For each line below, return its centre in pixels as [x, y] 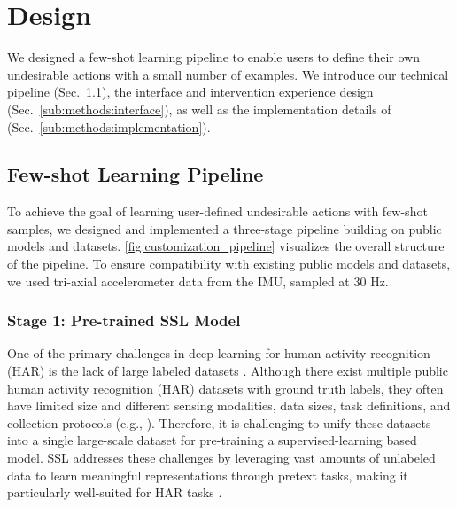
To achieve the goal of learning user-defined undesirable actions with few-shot [217, 211]
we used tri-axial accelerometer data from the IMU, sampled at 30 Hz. [198, 281]
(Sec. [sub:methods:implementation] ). [109, 126]
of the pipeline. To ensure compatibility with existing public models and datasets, [229, 264]
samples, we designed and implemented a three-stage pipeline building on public [225, 228]
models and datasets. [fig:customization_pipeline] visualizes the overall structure [226, 246]
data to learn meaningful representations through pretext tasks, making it [208, 475]
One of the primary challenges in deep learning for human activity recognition [219, 353]
